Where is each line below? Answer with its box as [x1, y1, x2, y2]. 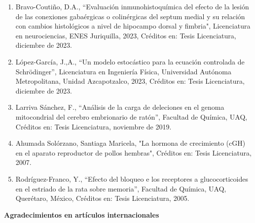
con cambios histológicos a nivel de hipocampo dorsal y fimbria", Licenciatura [15, 21, 251, 31]
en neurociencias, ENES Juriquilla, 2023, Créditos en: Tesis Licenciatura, [15, 30, 236, 40]
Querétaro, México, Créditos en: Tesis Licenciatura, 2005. [15, 193, 189, 203]
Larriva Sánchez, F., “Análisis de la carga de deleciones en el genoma [15, 102, 224, 112]
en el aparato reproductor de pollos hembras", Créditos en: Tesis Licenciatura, [15, 147, 252, 158]
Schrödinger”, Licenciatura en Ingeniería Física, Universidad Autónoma [15, 66, 231, 76]
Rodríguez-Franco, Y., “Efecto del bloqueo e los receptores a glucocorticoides [15, 173, 248, 184]
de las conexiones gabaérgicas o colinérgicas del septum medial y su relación [15, 11, 245, 21]
